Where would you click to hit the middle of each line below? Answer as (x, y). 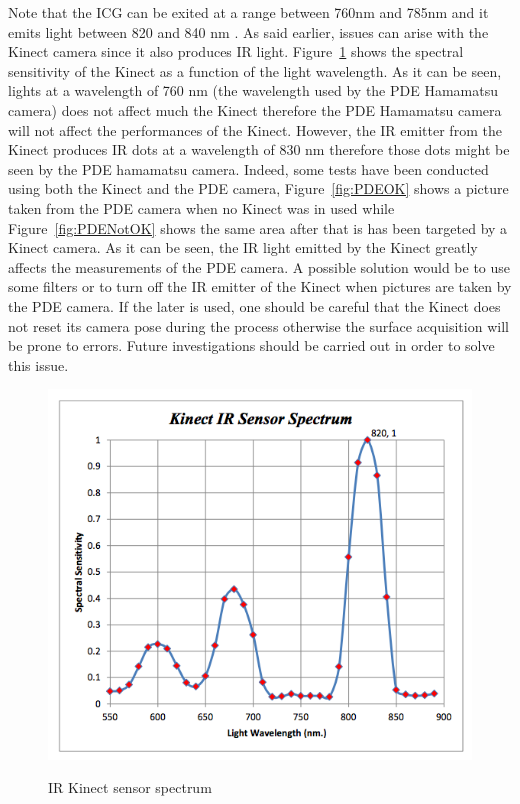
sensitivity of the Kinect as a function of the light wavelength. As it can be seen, (255, 70)
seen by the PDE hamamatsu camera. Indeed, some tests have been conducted (248, 168)
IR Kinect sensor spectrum (130, 787)
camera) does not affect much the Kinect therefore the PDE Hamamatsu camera (255, 109)
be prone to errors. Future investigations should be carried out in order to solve (251, 345)
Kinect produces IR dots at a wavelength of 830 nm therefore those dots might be (259, 149)
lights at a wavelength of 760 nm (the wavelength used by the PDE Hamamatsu (253, 90)
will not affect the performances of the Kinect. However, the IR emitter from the (255, 129)
